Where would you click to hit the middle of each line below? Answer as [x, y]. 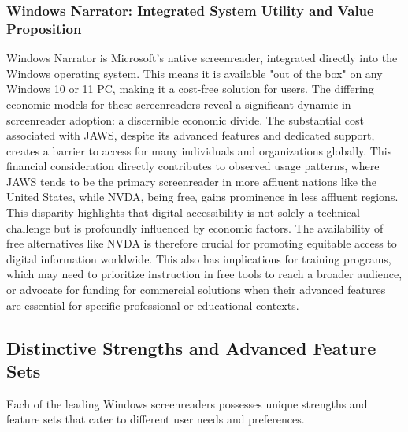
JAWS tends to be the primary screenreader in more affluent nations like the [192, 181]
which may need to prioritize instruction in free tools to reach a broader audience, [204, 274]
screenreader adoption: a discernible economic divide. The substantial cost [185, 119]
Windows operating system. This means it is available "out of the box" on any [195, 73]
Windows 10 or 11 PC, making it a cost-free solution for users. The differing [190, 89]
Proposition [44, 28]
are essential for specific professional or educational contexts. [153, 305]
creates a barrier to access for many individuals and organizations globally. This [199, 150]
